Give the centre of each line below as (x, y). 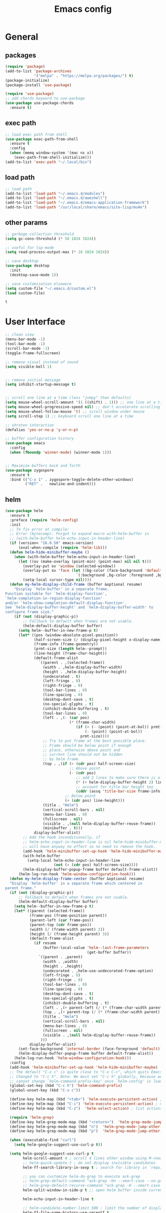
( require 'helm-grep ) (32, 1117)
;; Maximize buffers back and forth (43, 466)
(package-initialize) (27, 80)
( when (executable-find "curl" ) (43, 1140)
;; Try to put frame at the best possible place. (95, 741)
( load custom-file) (25, 293)
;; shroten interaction (30, 425)
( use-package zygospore (30, 470)
